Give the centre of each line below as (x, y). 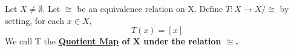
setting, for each (35, 20)
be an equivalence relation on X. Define (150, 8)
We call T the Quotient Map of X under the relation (113, 41)
